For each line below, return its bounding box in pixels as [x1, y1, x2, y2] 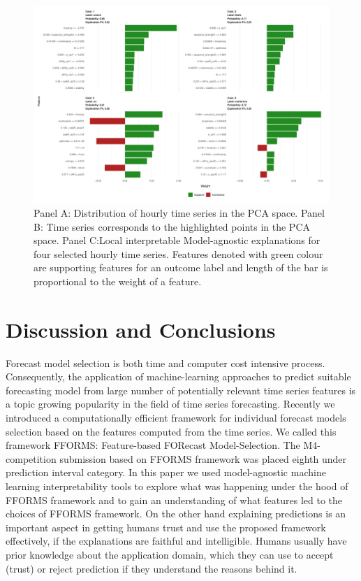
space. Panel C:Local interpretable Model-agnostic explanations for [34, 233, 321, 248]
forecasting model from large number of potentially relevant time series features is [6, 382, 356, 397]
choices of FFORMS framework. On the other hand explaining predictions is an [6, 506, 346, 521]
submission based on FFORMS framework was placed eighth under [59, 451, 346, 466]
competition [6, 451, 57, 466]
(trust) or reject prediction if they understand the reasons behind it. [6, 561, 297, 575]
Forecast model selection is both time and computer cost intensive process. [6, 355, 325, 370]
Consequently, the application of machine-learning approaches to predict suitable [6, 369, 351, 384]
